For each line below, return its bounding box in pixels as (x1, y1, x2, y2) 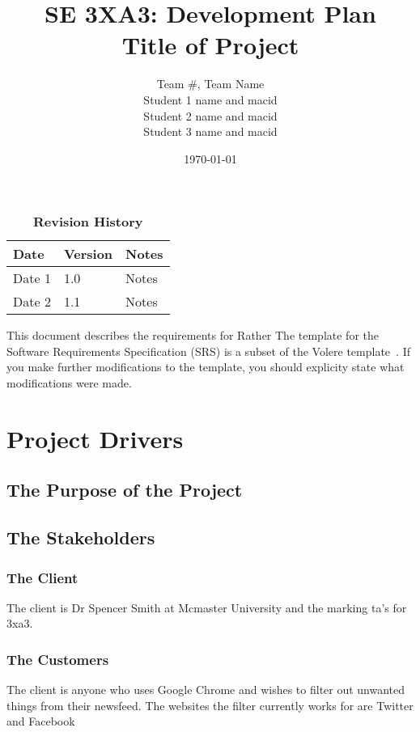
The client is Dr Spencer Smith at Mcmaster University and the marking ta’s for (6, 599, 407, 616)
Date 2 (13, 292, 51, 311)
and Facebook (6, 713, 75, 730)
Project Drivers (6, 421, 184, 455)
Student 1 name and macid (143, 91, 278, 108)
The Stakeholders (6, 525, 155, 550)
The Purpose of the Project (6, 477, 243, 502)
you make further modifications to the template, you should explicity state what (6, 358, 405, 375)
